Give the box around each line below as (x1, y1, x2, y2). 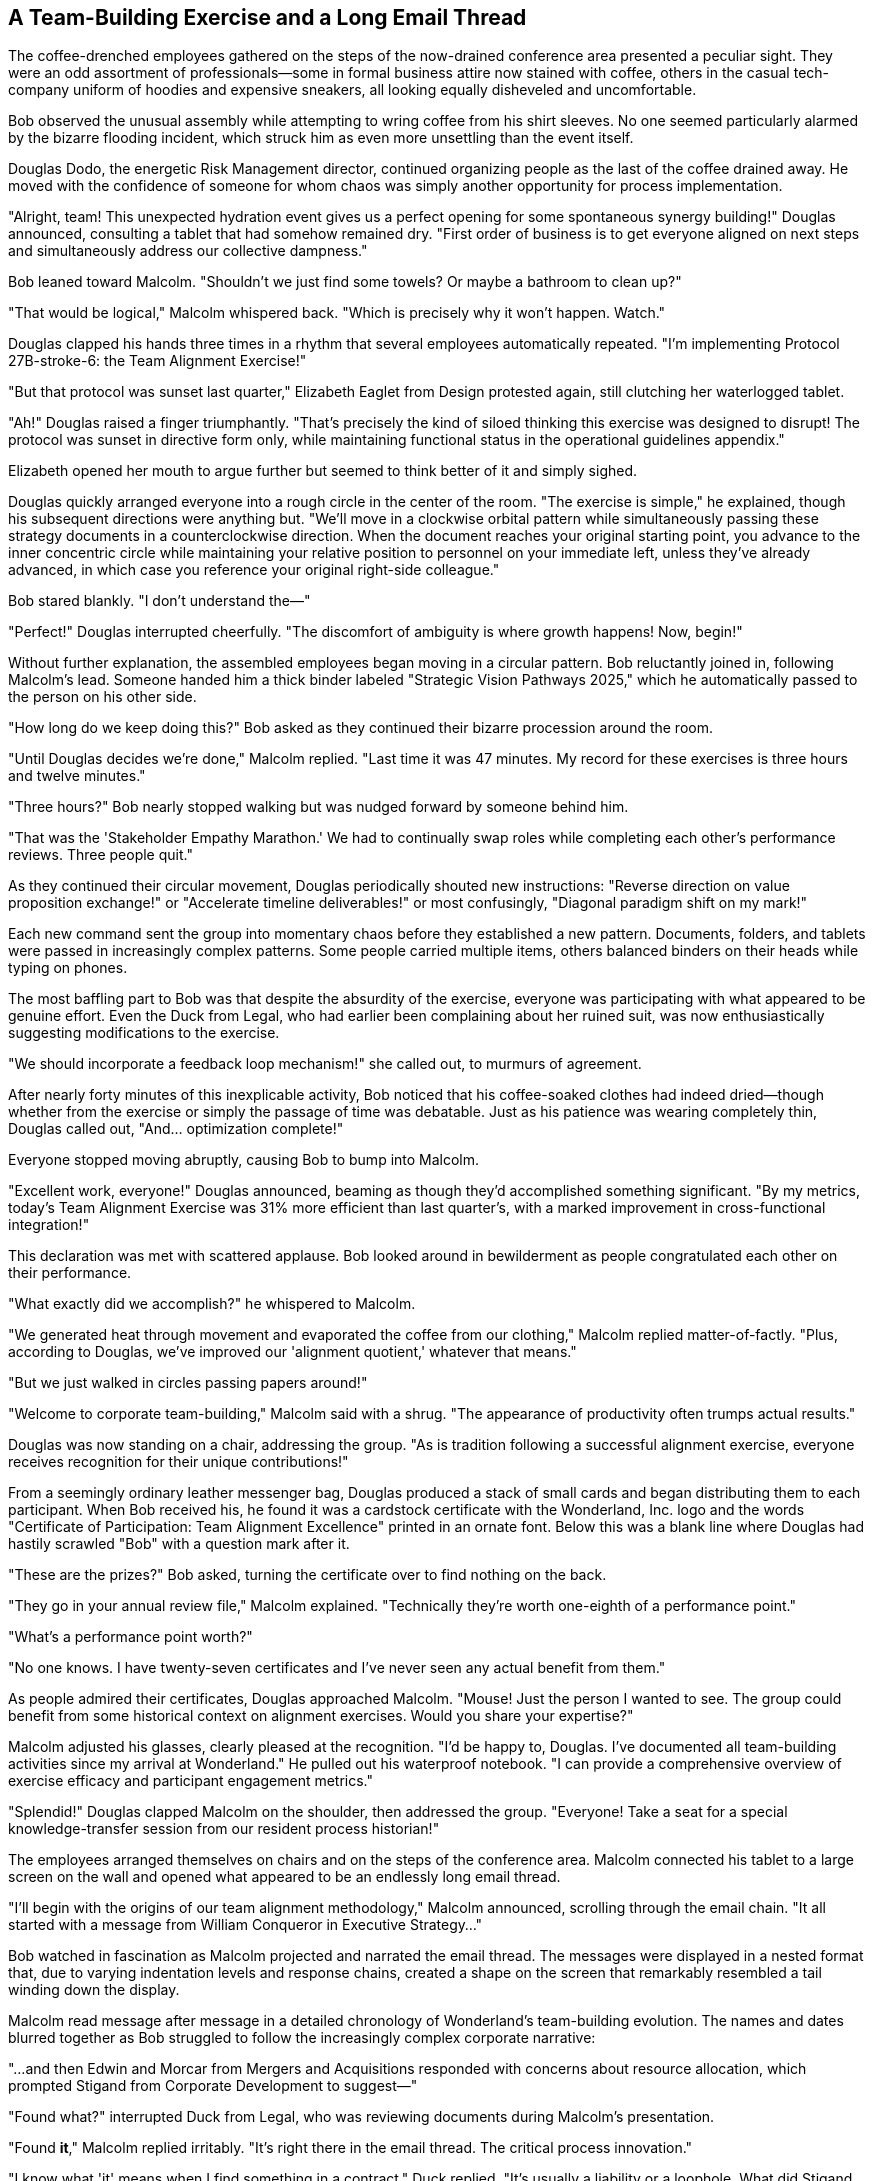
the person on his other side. (8, 688, 197, 706)
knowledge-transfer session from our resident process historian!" (8, 1820, 440, 1838)
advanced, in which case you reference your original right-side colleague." (8, 561, 500, 579)
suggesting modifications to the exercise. (8, 1024, 280, 1042)
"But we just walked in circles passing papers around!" (8, 1374, 368, 1392)
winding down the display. (8, 1981, 180, 1999)
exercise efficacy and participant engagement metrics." (8, 1772, 374, 1790)
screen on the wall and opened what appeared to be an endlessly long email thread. (8, 1868, 561, 1886)
